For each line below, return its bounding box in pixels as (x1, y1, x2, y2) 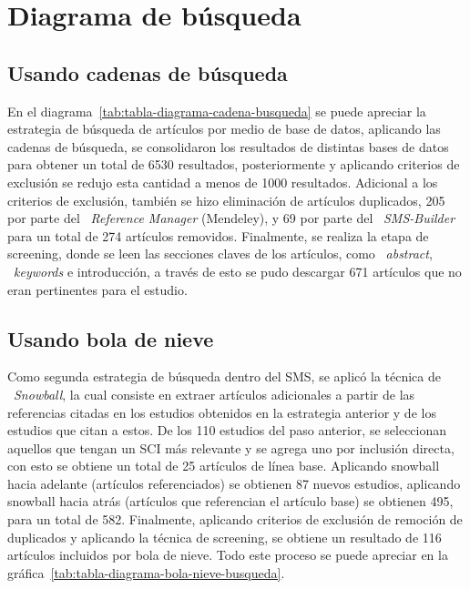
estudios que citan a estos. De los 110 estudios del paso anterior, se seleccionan (7, 421, 447, 440)
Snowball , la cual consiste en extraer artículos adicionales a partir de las (14, 384, 415, 403)
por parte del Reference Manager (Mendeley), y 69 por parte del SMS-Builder (7, 208, 455, 228)
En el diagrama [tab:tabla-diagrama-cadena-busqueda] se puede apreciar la (7, 101, 426, 120)
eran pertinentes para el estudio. (7, 279, 188, 299)
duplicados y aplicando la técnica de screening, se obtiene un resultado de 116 (7, 527, 442, 546)
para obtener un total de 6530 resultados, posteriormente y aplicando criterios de (7, 155, 460, 174)
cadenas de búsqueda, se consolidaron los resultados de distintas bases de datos (7, 137, 449, 156)
